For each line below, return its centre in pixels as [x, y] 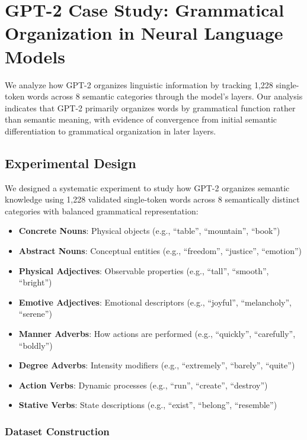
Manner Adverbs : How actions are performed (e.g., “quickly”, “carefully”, [157, 334]
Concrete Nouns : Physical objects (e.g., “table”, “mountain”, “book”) [149, 231]
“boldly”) [36, 345]
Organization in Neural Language [144, 33]
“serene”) [35, 314]
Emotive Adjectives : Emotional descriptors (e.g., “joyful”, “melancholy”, [155, 302]
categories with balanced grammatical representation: [102, 211]
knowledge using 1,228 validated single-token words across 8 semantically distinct [152, 199]
